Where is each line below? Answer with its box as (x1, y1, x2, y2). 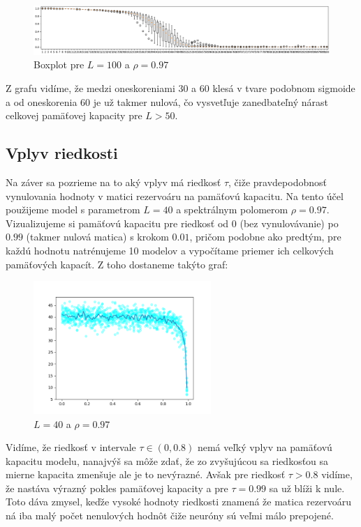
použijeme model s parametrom (6, 202, 140, 217)
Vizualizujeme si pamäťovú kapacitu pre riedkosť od (6, 215, 229, 230)
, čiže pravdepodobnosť (228, 174, 327, 189)
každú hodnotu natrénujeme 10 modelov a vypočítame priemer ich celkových (6, 243, 334, 257)
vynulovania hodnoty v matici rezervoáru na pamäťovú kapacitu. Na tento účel (6, 188, 344, 203)
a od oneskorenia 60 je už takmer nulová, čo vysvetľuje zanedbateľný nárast (6, 94, 328, 109)
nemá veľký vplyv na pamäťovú (197, 440, 332, 455)
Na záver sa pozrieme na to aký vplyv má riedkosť (6, 174, 221, 189)
